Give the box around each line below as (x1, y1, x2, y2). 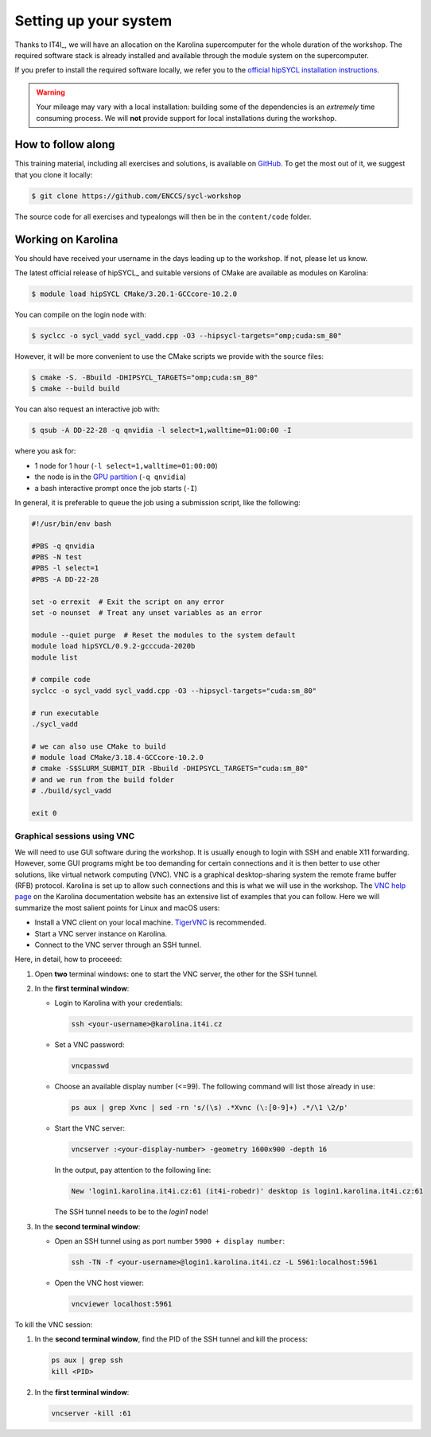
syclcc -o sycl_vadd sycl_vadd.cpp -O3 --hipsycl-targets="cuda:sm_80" (31, 686, 317, 695)
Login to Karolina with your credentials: (54, 999, 183, 1008)
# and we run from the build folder (31, 775, 175, 784)
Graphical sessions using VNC (14, 831, 135, 842)
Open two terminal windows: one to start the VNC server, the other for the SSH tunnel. (34, 969, 318, 979)
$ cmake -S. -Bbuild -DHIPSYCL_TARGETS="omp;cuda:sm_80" (31, 372, 258, 382)
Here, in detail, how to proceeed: (14, 955, 122, 964)
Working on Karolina (14, 232, 118, 246)
